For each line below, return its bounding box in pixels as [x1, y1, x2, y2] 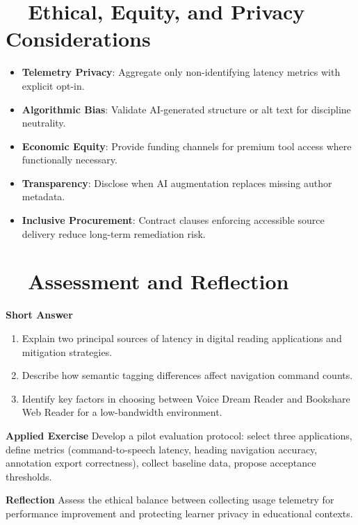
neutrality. [22, 115, 66, 130]
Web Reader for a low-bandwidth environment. [22, 405, 222, 419]
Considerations [6, 24, 151, 53]
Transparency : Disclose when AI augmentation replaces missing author [22, 175, 332, 190]
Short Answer [6, 307, 73, 322]
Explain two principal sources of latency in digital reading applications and [22, 330, 342, 345]
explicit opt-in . [22, 78, 85, 92]
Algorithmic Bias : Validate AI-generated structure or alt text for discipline [22, 102, 351, 116]
